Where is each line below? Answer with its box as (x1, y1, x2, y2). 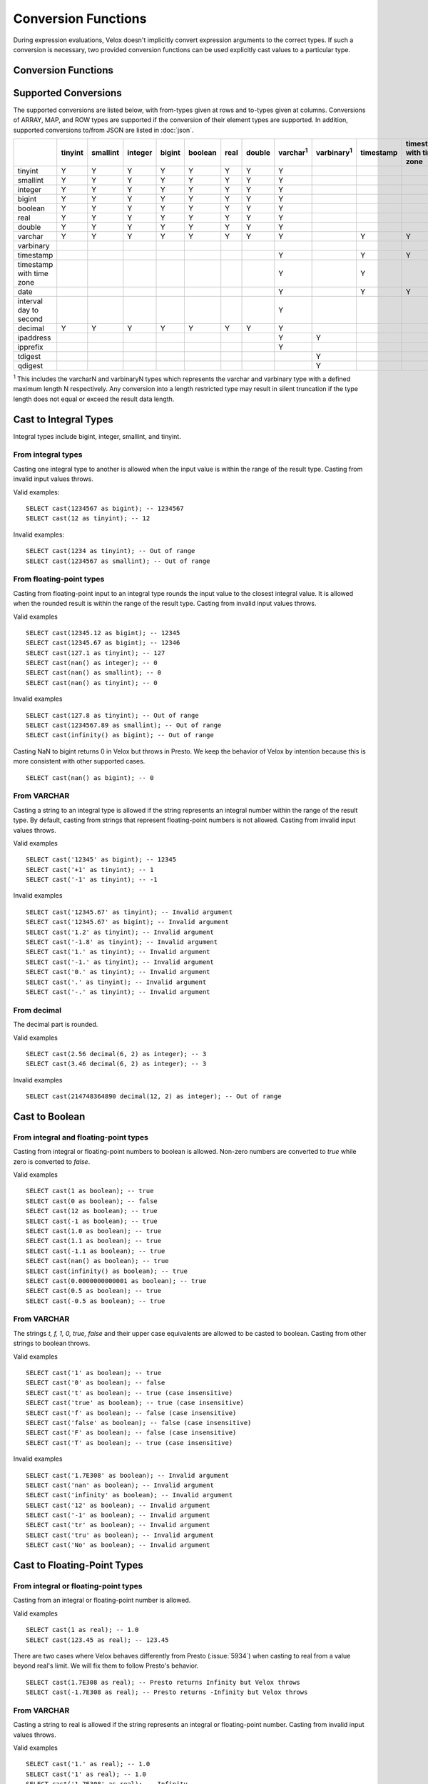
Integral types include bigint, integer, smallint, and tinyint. (13, 432, 181, 440)
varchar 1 (278, 146, 308, 158)
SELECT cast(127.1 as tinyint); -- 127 (26, 649, 165, 657)
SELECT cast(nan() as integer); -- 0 (26, 659, 158, 667)
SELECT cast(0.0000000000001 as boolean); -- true (26, 1277, 207, 1284)
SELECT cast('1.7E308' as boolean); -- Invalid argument (26, 1471, 230, 1479)
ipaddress (17, 333, 51, 343)
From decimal (13, 1005, 62, 1015)
